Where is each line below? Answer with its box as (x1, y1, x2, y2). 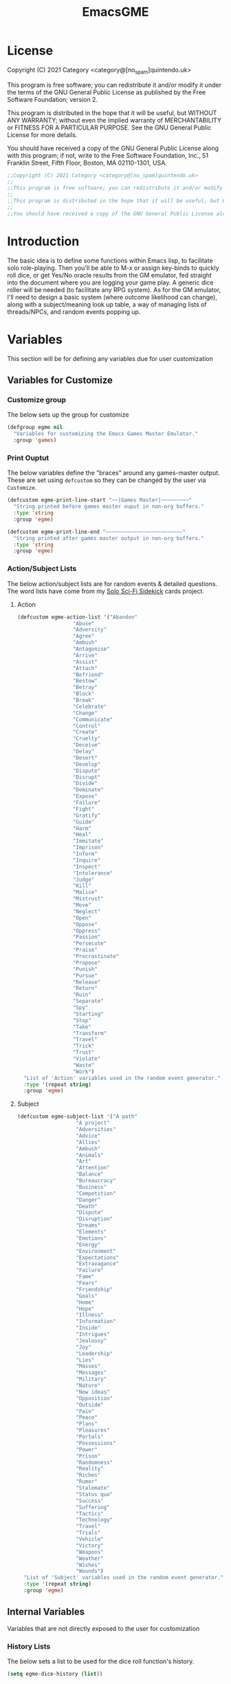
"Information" (75, 1318, 116, 1325)
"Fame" (75, 1274, 95, 1280)
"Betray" (72, 684, 98, 691)
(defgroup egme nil (7, 424, 63, 431)
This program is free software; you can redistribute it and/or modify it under (7, 81, 222, 89)
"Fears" (75, 1280, 98, 1287)
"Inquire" (72, 857, 101, 864)
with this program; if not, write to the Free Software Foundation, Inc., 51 (7, 151, 208, 159)
